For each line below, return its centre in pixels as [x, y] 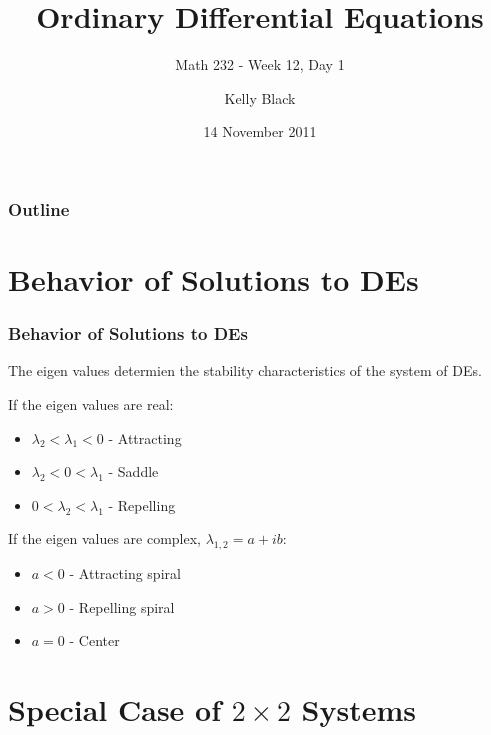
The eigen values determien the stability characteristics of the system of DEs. [245, 370]
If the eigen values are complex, [104, 538]
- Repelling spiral [122, 606]
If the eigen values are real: [91, 404]
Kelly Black [260, 97]
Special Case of [115, 709]
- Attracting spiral [125, 573]
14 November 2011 [260, 131]
